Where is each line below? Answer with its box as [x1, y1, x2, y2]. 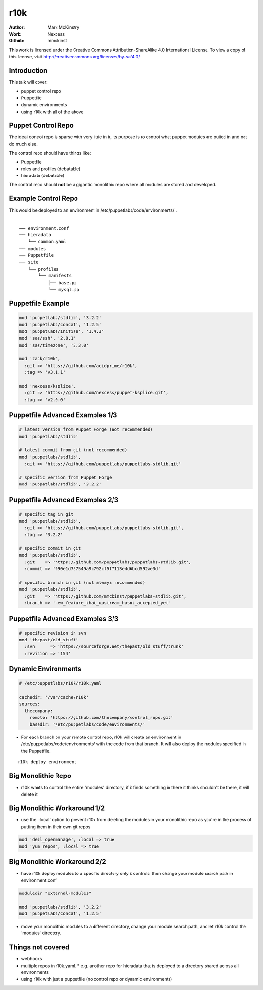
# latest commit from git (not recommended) [19, 447, 128, 453]
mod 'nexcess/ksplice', [19, 383, 76, 388]
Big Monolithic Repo [9, 772, 72, 780]
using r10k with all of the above [21, 109, 84, 115]
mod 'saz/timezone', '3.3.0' [19, 342, 89, 348]
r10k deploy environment [18, 759, 77, 765]
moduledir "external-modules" [19, 890, 92, 896]
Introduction [9, 66, 48, 75]
